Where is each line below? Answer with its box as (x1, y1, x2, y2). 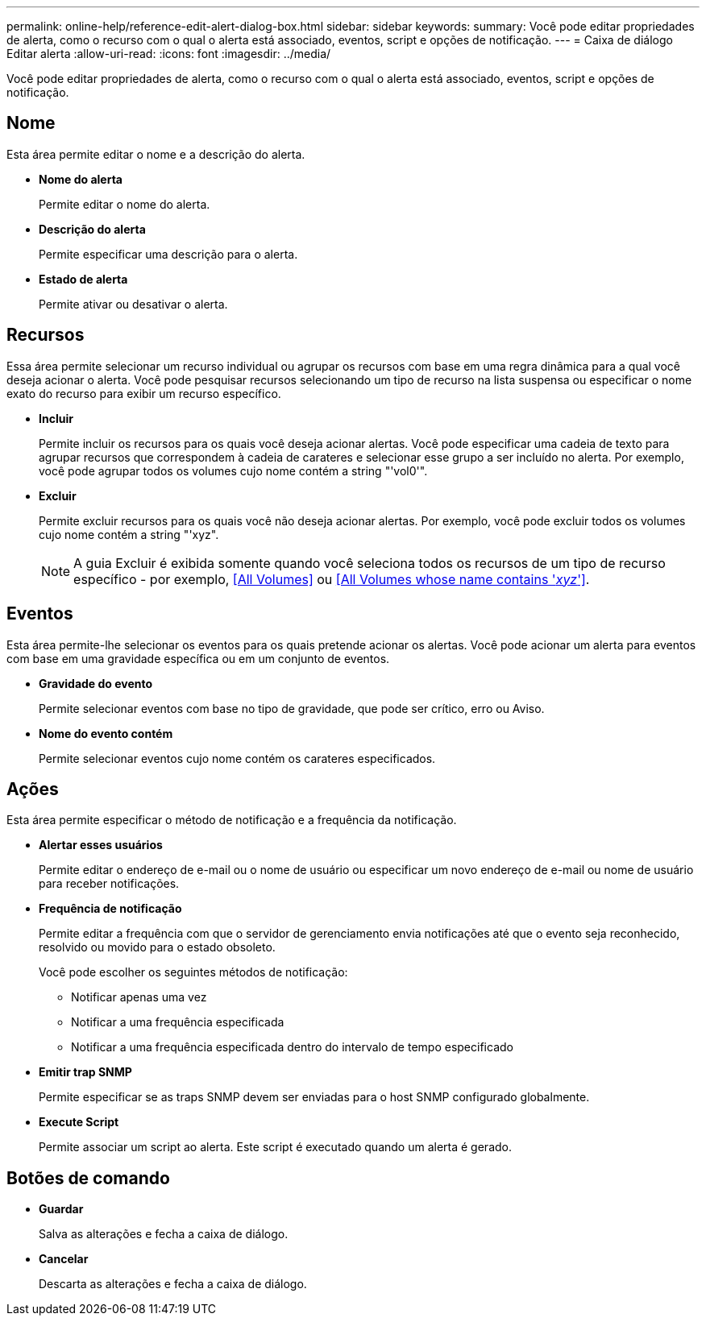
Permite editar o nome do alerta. (39, 197, 210, 211)
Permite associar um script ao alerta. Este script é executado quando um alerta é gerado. (39, 1140, 512, 1154)
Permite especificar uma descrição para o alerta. (39, 247, 298, 261)
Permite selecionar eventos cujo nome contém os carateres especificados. (39, 751, 436, 765)
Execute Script (39, 1115, 119, 1129)
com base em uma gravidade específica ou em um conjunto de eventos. (6, 651, 390, 665)
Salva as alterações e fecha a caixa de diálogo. (39, 1227, 289, 1241)
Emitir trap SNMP (39, 1065, 132, 1080)
